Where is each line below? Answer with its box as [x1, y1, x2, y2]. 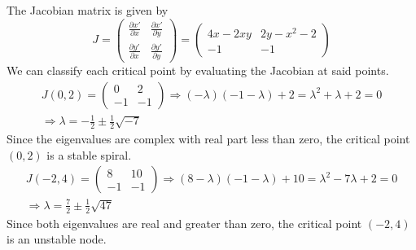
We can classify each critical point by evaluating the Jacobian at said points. [7, 62, 389, 79]
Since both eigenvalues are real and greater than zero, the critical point [7, 214, 362, 231]
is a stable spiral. [46, 146, 132, 163]
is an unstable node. [7, 230, 107, 248]
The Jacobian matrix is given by [7, 2, 169, 18]
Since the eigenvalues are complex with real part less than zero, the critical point [7, 130, 410, 147]
